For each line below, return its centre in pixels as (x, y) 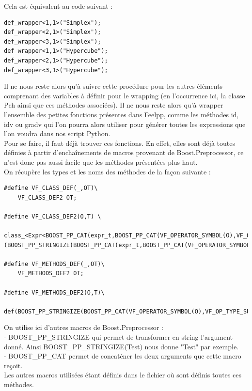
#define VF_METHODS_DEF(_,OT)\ (54, 264)
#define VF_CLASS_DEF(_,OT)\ (51, 188)
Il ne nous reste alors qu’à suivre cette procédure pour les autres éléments (113, 86)
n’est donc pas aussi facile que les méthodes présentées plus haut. (101, 162)
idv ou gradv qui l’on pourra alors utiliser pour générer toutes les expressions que (125, 124)
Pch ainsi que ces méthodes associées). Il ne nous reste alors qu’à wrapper (114, 105)
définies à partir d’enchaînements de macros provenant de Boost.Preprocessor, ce (124, 152)
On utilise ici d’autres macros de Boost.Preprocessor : (84, 327)
